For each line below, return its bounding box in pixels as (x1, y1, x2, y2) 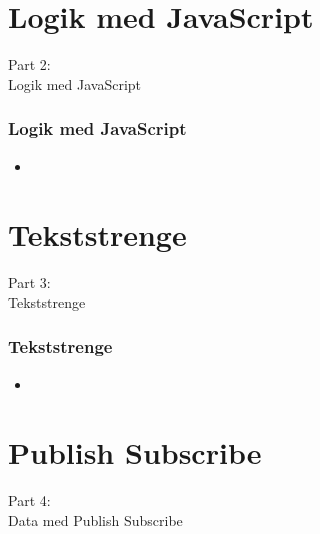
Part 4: (8, 490, 51, 511)
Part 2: (8, 54, 51, 75)
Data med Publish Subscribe (8, 509, 183, 530)
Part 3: (8, 272, 51, 293)
